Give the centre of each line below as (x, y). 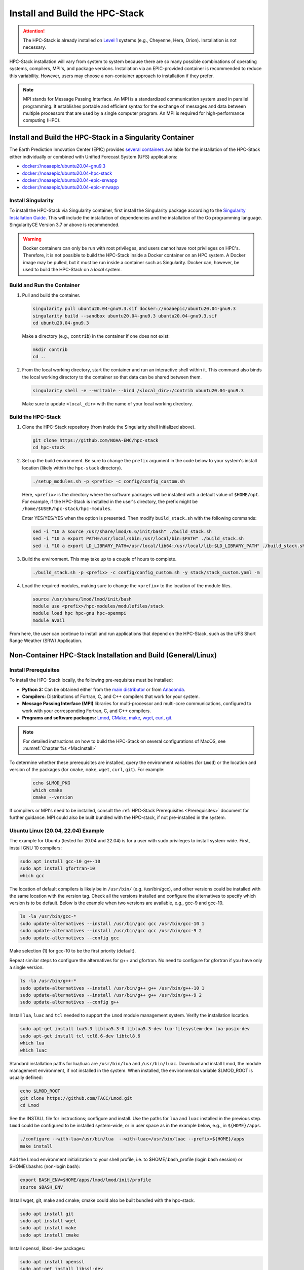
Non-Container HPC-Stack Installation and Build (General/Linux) (113, 655)
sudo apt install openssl (52, 1262)
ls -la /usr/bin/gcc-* (48, 916)
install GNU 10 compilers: (35, 848)
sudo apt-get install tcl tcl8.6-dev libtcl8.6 (80, 1036)
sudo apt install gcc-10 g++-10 (60, 861)
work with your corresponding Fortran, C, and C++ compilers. (87, 711)
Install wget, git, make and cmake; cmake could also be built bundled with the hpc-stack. (102, 1200)
